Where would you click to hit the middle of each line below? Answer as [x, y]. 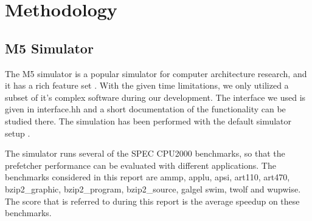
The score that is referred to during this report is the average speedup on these [152, 201]
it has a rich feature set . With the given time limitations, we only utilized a [147, 85]
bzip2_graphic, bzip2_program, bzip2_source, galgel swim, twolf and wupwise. [153, 189]
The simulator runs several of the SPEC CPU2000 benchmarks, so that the [145, 153]
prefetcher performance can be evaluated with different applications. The [140, 165]
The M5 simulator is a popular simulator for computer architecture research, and [156, 73]
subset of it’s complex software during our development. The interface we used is [155, 97]
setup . [18, 133]
